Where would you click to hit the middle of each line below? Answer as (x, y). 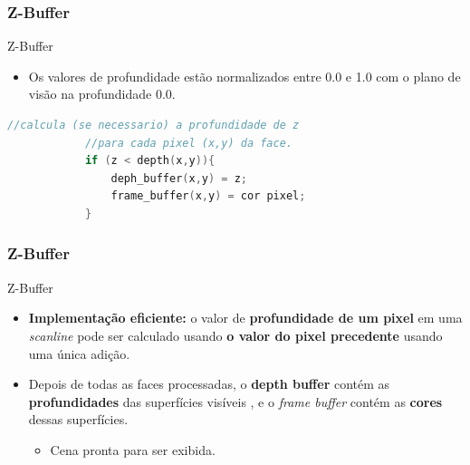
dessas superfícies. (78, 419)
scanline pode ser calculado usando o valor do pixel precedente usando (235, 335)
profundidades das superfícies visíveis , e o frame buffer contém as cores (235, 401)
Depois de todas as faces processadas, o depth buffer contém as (209, 384)
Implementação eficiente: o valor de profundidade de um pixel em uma (245, 318)
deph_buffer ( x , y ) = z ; (179, 178)
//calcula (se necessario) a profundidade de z (153, 125)
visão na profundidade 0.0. (102, 94)
